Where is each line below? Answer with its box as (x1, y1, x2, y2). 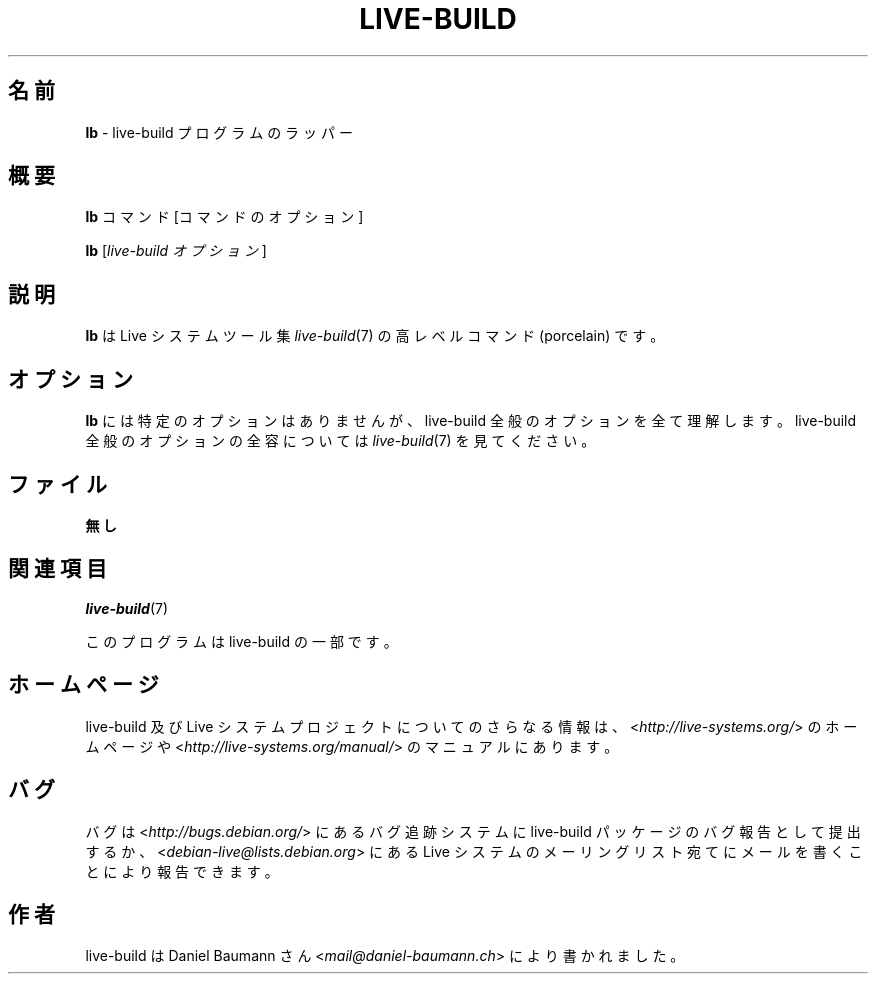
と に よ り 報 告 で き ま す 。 (85, 862, 279, 880)
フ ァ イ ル (8, 471, 107, 497)
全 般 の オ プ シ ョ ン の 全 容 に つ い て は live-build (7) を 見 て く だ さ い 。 (85, 432, 596, 450)
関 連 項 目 (8, 556, 107, 582)
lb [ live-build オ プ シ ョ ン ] (85, 242, 267, 260)
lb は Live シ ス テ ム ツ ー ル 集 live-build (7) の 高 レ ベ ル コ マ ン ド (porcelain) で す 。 (85, 327, 665, 345)
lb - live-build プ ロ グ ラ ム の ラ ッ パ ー (85, 123, 353, 141)
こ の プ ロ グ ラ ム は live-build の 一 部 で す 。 (85, 632, 398, 650)
